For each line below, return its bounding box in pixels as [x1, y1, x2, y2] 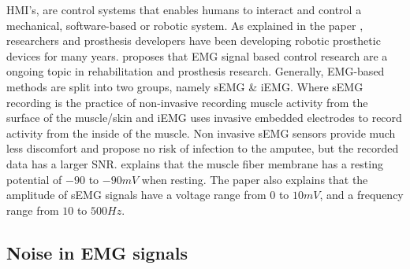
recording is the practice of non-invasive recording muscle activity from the [6, 94, 368, 110]
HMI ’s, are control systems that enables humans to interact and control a [6, 2, 362, 17]
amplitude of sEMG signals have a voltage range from [6, 186, 266, 203]
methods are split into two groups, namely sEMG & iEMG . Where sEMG [6, 78, 363, 94]
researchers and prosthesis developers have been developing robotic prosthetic [6, 32, 381, 49]
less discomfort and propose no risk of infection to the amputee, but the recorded [6, 140, 399, 157]
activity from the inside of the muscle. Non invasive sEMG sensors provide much [6, 124, 396, 141]
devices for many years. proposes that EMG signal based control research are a [6, 47, 388, 64]
